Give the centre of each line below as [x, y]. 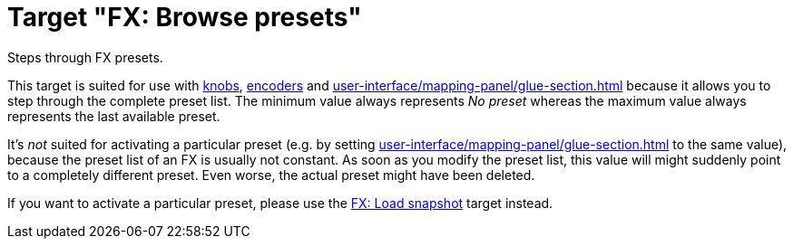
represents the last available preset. [114, 116]
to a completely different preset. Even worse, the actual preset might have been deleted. [271, 175]
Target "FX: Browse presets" [185, 17]
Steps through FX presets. [85, 57]
